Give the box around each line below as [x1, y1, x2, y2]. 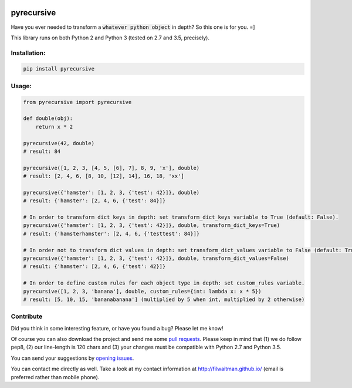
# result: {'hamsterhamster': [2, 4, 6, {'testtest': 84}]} [23, 230, 200, 237]
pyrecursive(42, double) [23, 140, 95, 146]
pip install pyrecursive [23, 65, 95, 72]
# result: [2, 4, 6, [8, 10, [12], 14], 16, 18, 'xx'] [23, 173, 184, 179]
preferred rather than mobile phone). [11, 373, 100, 380]
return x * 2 [35, 123, 73, 130]
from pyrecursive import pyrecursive [23, 99, 132, 105]
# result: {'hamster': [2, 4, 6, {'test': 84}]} [23, 198, 166, 204]
